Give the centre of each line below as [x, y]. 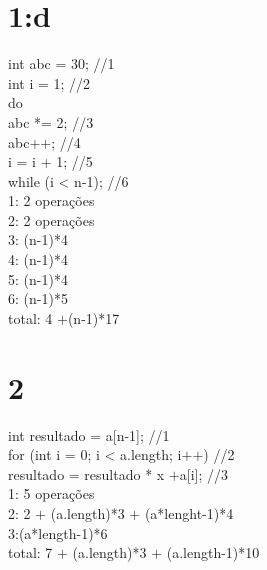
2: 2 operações [51, 219]
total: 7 [30, 552]
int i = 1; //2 [49, 82]
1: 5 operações [51, 493]
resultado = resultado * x [86, 473]
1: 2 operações [51, 200]
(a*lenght [173, 512]
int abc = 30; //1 [61, 63]
